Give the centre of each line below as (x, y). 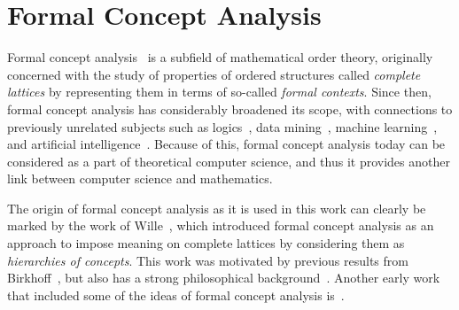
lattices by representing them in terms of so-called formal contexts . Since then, (219, 92)
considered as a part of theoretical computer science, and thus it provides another (229, 161)
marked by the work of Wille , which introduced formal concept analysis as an (221, 225)
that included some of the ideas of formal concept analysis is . (176, 294)
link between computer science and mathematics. (140, 178)
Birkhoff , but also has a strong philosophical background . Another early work (224, 278)
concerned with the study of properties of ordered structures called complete (214, 74)
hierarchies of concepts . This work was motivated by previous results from (208, 260)
